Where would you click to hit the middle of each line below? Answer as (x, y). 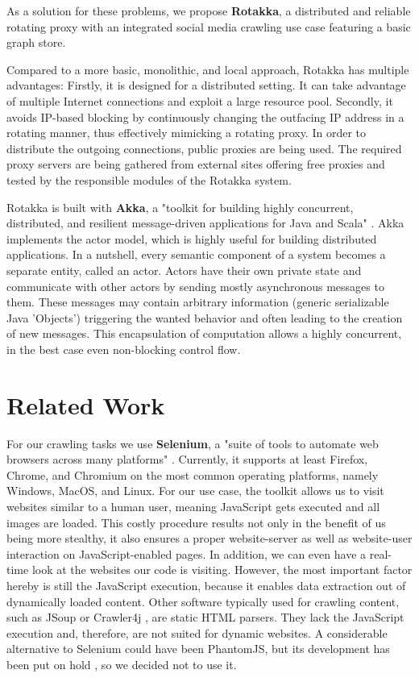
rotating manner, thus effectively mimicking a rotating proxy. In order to (186, 133)
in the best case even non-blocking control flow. (124, 349)
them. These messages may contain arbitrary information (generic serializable (198, 302)
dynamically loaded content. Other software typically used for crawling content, (203, 601)
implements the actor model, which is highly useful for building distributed (192, 238)
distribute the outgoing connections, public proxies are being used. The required (204, 148)
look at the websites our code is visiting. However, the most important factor (222, 570)
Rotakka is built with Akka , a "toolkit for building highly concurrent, (180, 207)
